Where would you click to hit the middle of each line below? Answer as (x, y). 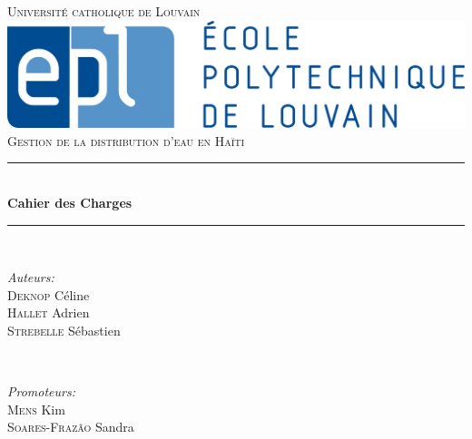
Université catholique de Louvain (104, 11)
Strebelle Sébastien (64, 330)
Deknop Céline (49, 294)
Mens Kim (36, 409)
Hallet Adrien (49, 312)
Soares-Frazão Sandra (71, 427)
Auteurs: (31, 277)
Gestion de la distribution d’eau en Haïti (126, 140)
